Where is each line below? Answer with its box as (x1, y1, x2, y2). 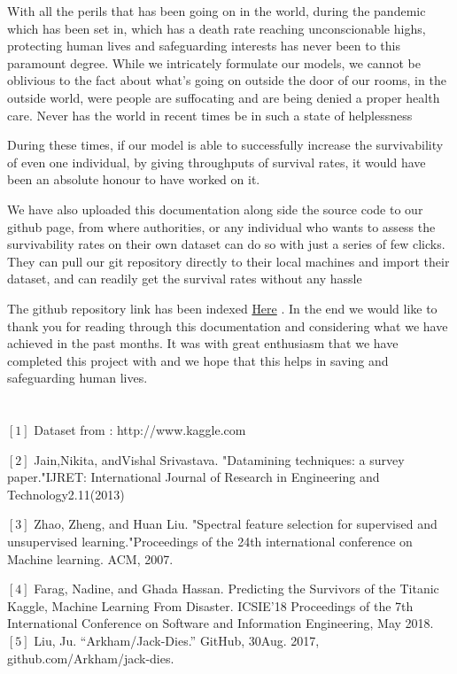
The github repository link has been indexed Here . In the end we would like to (7, 298, 438, 317)
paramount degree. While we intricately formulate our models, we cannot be (7, 53, 421, 72)
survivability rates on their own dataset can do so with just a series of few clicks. (7, 235, 445, 253)
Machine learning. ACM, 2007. (7, 549, 174, 568)
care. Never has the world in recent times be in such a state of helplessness (7, 105, 413, 124)
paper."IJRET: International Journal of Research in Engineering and (7, 468, 380, 486)
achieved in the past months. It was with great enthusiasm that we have (7, 334, 399, 352)
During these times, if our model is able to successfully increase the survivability (7, 136, 444, 154)
